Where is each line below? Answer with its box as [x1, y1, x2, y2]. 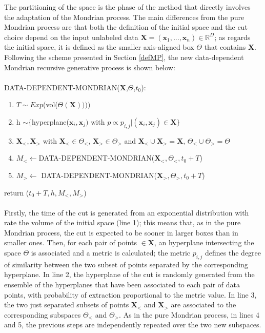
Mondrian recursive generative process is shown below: [4, 62, 175, 72]
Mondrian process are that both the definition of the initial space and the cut [4, 22, 248, 32]
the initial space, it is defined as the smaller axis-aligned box [4, 42, 194, 52]
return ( [4, 187, 29, 198]
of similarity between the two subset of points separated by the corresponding [4, 259, 248, 269]
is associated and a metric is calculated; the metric [31, 247, 191, 258]
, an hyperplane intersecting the [154, 237, 254, 248]
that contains [204, 42, 246, 52]
